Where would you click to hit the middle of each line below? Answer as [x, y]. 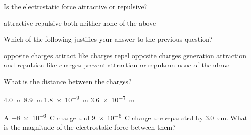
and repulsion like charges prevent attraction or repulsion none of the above [117, 65]
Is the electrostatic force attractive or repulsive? [76, 6]
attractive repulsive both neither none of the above [80, 23]
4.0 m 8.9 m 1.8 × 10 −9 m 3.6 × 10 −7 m [69, 99]
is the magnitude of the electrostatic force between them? [90, 127]
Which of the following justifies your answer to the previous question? [108, 39]
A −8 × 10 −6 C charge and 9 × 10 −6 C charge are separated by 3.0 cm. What [126, 117]
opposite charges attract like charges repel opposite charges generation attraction [125, 55]
